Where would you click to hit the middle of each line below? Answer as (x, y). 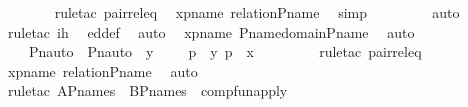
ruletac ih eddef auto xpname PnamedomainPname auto (211, 31)
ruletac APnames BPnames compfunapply (147, 90)
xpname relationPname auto (102, 70)
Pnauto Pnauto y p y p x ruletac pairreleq (225, 51)
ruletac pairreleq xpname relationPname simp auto (257, 12)
